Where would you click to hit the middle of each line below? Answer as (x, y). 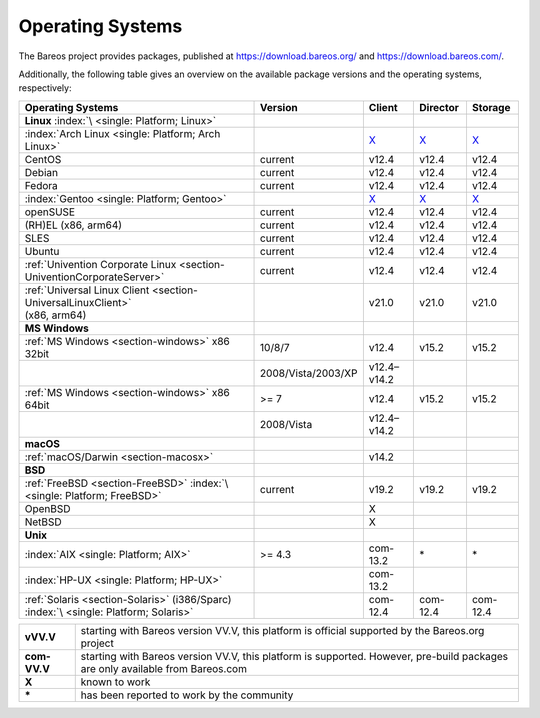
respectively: (45, 88)
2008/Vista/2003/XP (309, 373)
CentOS (43, 159)
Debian (41, 172)
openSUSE (49, 212)
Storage (491, 107)
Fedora (41, 185)
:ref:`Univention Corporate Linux (100, 264)
